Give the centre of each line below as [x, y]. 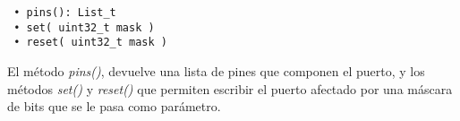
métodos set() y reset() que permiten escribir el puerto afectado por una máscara [230, 88]
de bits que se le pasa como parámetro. [114, 106]
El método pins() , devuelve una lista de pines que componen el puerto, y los [216, 70]
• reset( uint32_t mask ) [90, 43]
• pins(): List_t [65, 13]
